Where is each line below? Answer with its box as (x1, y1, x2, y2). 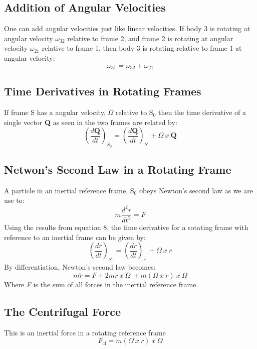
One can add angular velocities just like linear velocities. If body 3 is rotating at (4, 23, 250, 34)
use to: (4, 195, 25, 205)
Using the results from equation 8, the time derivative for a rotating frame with (4, 221, 248, 232)
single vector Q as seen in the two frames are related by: (4, 117, 177, 127)
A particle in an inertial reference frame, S (4, 185, 134, 195)
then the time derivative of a (158, 107, 246, 118)
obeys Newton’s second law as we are (139, 185, 253, 195)
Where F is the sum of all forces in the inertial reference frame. (4, 279, 198, 289)
